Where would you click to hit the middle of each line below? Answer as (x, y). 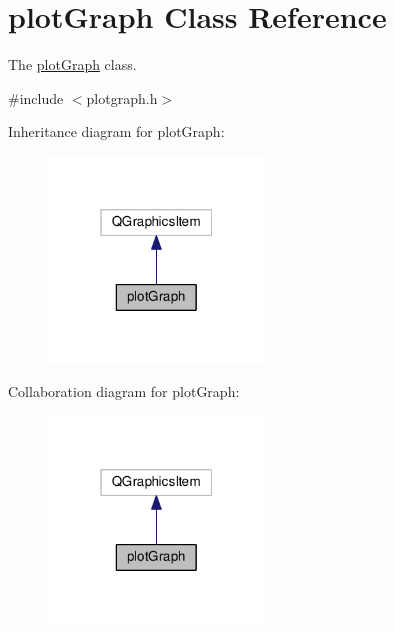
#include (36, 97)
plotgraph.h (122, 97)
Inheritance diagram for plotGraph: (116, 131)
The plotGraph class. (72, 64)
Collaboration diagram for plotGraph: (124, 391)
